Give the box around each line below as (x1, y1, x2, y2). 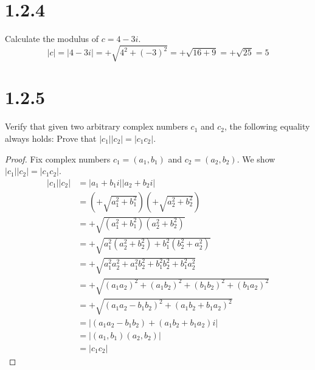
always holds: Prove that (5, 131, 97, 144)
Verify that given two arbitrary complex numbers (5, 120, 188, 133)
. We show (237, 152, 275, 165)
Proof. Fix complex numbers (5, 152, 111, 165)
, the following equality (224, 120, 310, 133)
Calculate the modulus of (5, 32, 99, 45)
